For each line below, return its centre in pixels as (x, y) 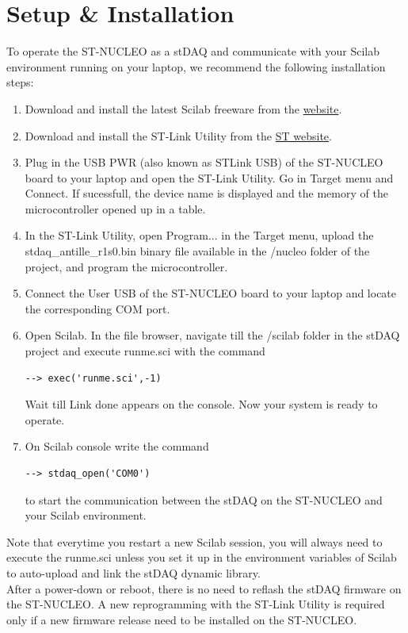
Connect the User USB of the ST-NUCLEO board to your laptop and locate (211, 293)
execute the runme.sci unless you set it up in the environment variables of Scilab (202, 557)
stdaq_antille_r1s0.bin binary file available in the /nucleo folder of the (197, 251)
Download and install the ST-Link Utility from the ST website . (178, 135)
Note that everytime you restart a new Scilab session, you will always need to (194, 541)
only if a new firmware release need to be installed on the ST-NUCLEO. (182, 619)
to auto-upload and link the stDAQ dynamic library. (133, 572)
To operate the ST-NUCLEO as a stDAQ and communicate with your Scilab (193, 51)
